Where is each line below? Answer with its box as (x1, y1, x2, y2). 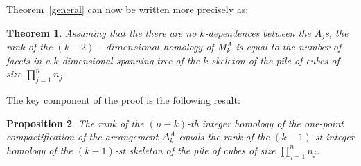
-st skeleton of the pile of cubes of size (114, 142, 276, 157)
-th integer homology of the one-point (186, 116, 344, 130)
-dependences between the (204, 25, 311, 39)
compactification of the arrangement (6, 129, 159, 144)
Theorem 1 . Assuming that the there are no (6, 25, 197, 39)
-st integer (311, 129, 355, 144)
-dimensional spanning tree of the (58, 53, 200, 67)
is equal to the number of (236, 39, 342, 54)
